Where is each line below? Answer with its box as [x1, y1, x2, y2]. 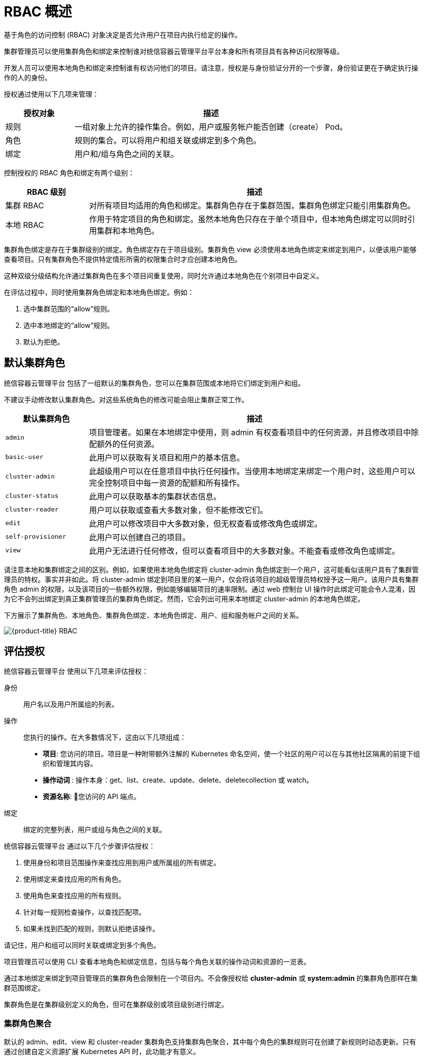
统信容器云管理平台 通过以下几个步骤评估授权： [4, 842, 155, 851]
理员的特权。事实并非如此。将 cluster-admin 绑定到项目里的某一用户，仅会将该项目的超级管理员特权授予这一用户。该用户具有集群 [4, 575, 419, 583]
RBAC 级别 [27, 187, 66, 197]
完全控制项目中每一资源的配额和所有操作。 [89, 478, 245, 488]
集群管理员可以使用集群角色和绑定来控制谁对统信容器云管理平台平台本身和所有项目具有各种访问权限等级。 [4, 47, 343, 55]
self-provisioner [5, 533, 66, 541]
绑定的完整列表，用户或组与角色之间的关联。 [23, 825, 166, 834]
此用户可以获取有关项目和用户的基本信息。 [89, 452, 245, 462]
